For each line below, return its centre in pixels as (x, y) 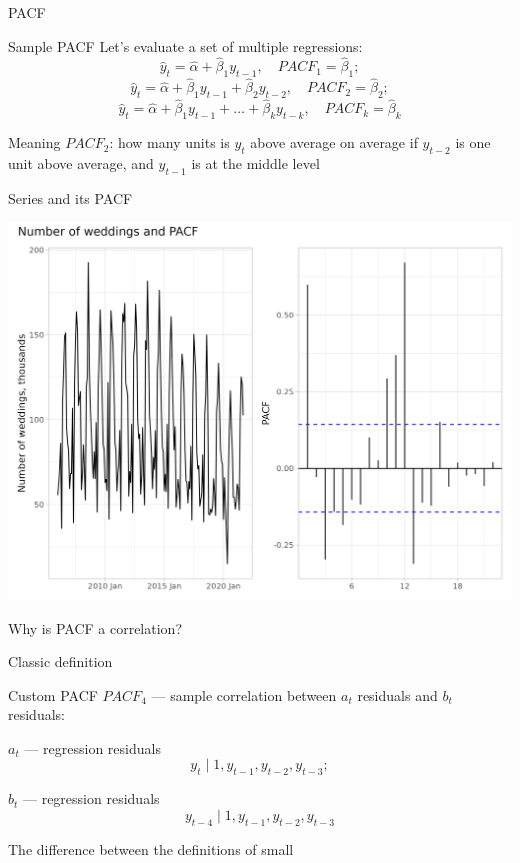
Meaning (34, 142)
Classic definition (60, 661)
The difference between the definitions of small (151, 848)
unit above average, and (81, 163)
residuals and (397, 694)
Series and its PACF (70, 197)
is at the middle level (255, 163)
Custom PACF (53, 694)
